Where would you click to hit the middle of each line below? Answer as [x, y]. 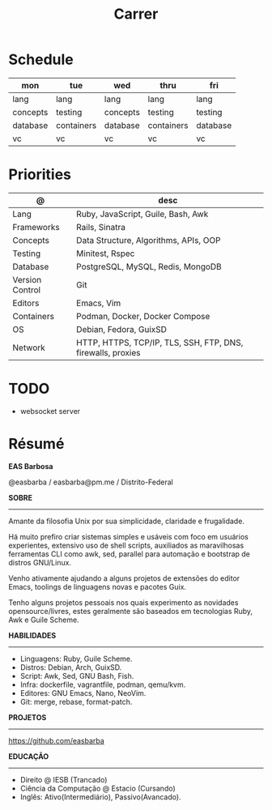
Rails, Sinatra [101, 227]
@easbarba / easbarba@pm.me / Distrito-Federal [91, 482]
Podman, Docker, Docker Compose [143, 316]
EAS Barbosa [31, 466]
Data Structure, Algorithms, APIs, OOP [149, 240]
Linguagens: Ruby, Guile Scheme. [76, 659]
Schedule [41, 60]
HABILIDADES [32, 635]
